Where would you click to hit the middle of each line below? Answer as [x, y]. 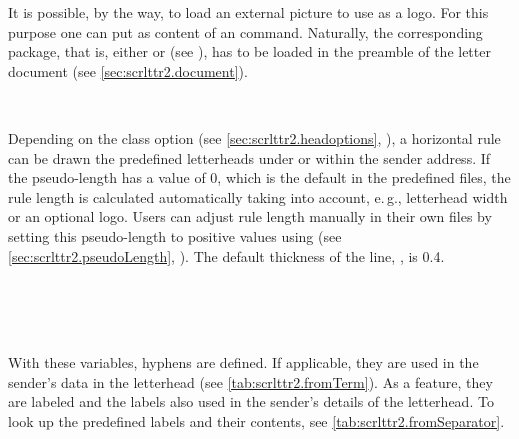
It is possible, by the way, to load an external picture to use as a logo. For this [248, 12]
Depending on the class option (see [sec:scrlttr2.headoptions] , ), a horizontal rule [254, 137]
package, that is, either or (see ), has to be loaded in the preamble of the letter [249, 51]
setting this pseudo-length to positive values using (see [175, 235]
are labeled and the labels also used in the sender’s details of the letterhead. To [251, 401]
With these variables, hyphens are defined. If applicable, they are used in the [243, 361]
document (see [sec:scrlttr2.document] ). [128, 70]
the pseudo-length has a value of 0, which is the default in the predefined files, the [259, 177]
